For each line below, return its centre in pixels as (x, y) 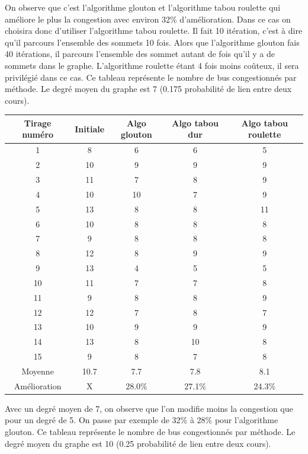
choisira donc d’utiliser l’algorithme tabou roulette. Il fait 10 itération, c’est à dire (154, 31)
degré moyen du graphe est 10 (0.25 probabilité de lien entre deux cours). (138, 443)
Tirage (38, 123)
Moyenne (38, 371)
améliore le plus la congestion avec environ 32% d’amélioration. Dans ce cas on (148, 19)
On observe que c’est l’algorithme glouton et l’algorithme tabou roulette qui (143, 7)
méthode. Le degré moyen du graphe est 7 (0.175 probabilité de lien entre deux (148, 89)
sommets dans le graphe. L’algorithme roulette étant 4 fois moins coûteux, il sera (152, 65)
